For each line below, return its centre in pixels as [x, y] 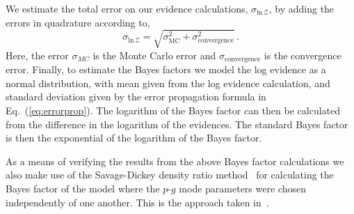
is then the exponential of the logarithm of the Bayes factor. [134, 138]
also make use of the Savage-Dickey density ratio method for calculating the [170, 175]
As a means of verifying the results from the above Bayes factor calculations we [175, 161]
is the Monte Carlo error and [154, 55]
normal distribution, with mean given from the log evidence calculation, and [168, 83]
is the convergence [303, 55]
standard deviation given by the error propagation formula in [136, 97]
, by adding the [301, 8]
